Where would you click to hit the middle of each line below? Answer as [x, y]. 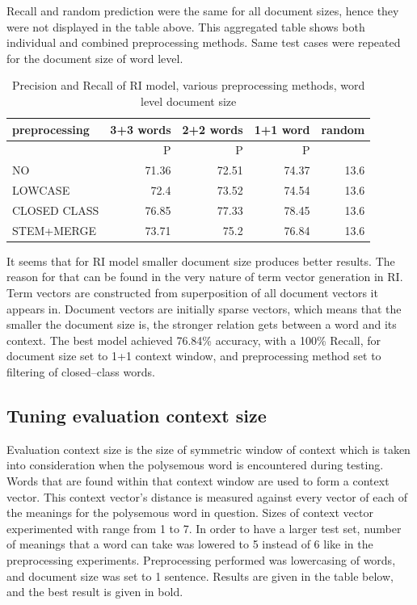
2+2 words [213, 129]
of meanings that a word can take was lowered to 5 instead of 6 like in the [190, 544]
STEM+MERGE [54, 230]
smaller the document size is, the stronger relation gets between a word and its [202, 324]
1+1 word [282, 129]
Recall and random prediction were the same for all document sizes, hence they [203, 11]
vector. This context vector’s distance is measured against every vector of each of [207, 496]
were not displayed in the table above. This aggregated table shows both [186, 26]
